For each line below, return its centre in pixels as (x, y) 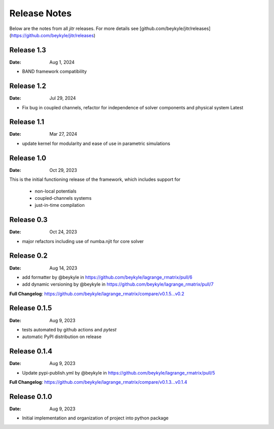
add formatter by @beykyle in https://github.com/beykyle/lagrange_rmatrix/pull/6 (107, 277)
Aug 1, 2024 (62, 62)
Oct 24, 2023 (63, 232)
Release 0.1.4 (31, 351)
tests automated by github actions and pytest (69, 329)
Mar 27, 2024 (63, 134)
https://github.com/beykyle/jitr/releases (52, 35)
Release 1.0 (28, 158)
